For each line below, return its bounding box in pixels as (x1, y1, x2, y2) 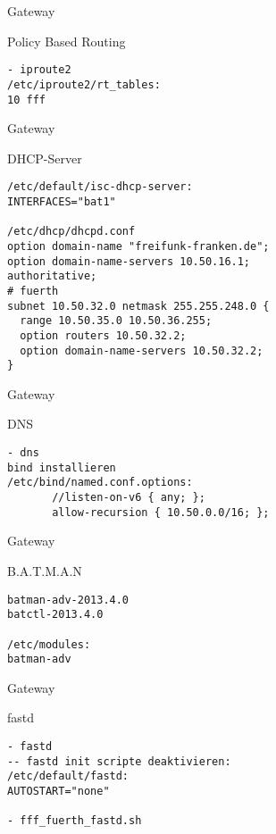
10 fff (7, 93, 46, 106)
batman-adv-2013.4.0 (7, 593, 130, 606)
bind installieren (7, 461, 116, 474)
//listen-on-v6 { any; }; (52, 491, 205, 505)
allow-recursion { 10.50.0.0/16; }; (52, 505, 270, 519)
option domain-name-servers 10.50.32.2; (20, 344, 263, 357)
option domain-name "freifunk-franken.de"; (7, 239, 270, 253)
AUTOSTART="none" (7, 784, 110, 797)
